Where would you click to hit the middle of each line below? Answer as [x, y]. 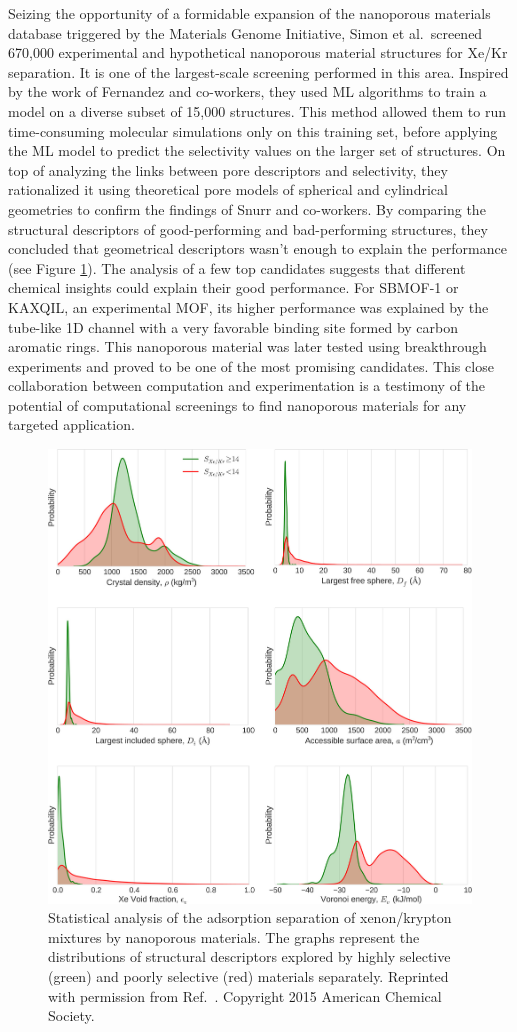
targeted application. [71, 424]
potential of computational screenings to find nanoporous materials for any [237, 404]
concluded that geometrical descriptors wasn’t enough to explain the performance [257, 248]
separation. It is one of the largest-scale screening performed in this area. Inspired [258, 71]
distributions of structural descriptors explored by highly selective [249, 956]
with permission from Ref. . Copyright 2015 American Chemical [245, 995]
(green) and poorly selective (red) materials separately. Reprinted [248, 976]
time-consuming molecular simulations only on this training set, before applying [253, 130]
